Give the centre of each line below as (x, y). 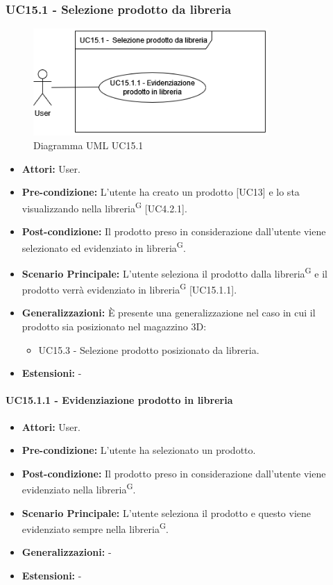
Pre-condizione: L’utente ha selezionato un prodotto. (139, 450)
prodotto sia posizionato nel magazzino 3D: (114, 326)
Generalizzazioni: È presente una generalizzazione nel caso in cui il (169, 313)
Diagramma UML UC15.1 (88, 145)
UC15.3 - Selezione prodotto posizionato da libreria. (149, 349)
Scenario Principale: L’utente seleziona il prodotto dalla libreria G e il (175, 272)
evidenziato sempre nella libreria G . (95, 528)
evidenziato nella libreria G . (79, 488)
